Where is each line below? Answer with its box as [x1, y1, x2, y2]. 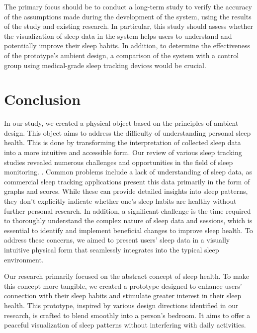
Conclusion [4, 89, 81, 109]
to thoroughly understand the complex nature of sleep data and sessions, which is [4, 215, 253, 226]
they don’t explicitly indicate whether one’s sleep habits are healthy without [4, 196, 237, 206]
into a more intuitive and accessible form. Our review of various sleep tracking [4, 147, 242, 158]
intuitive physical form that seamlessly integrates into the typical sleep [4, 245, 219, 254]
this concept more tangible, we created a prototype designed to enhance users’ [4, 280, 242, 291]
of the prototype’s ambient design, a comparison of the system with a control [4, 50, 239, 60]
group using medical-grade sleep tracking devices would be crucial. [4, 60, 206, 70]
